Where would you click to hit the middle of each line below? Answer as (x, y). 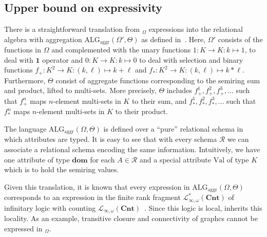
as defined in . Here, (174, 39)
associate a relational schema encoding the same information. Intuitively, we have (132, 149)
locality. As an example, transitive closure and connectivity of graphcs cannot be (131, 218)
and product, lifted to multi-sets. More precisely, (80, 90)
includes (179, 90)
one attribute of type (37, 159)
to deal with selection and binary (191, 59)
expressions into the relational (196, 29)
